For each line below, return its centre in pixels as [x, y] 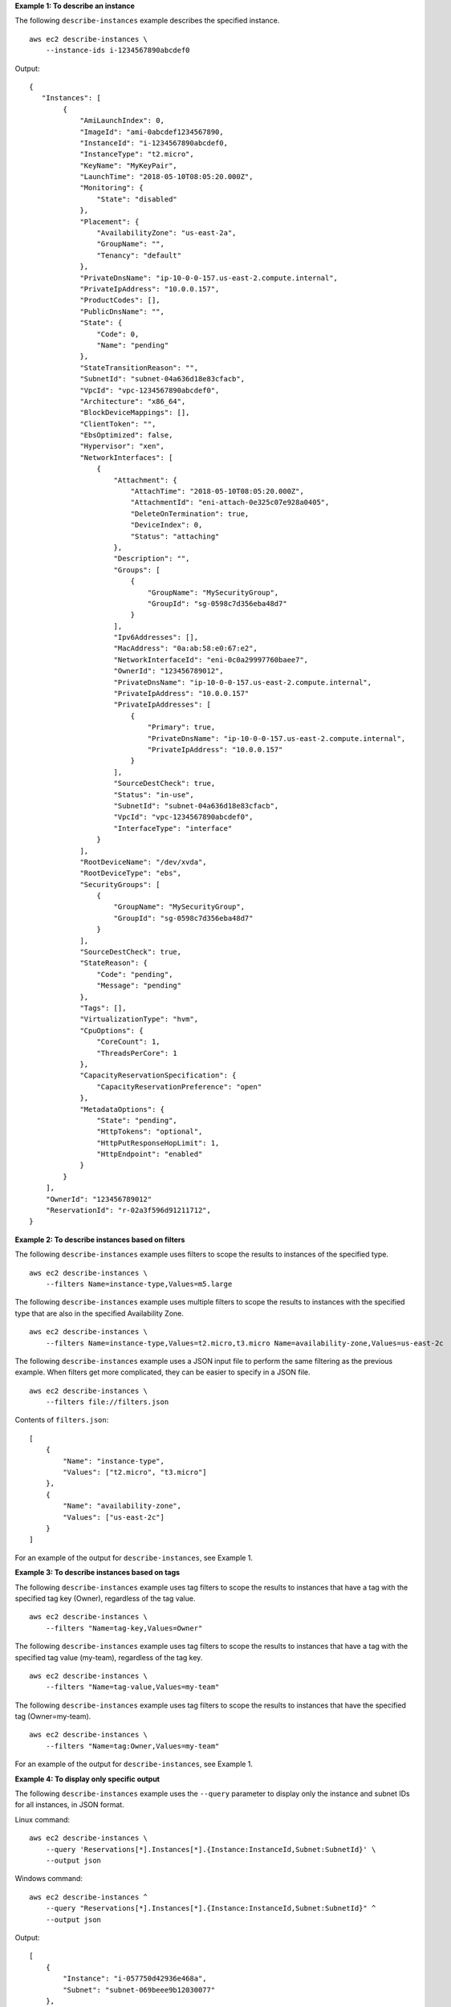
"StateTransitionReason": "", [139, 368]
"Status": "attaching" [175, 536]
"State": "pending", [137, 1120]
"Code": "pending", [135, 974]
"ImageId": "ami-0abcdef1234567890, [152, 132]
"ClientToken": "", [118, 424]
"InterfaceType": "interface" [173, 828]
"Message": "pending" [139, 986]
